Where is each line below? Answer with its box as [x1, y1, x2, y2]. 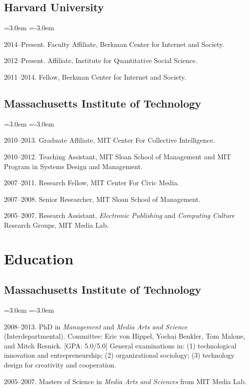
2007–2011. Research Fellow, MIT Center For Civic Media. [4, 177, 179, 188]
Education [4, 248, 74, 268]
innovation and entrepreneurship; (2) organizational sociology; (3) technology [4, 350, 235, 360]
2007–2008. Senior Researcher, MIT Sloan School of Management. [4, 194, 201, 204]
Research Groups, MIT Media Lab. [4, 219, 109, 230]
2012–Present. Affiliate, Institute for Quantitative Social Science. [4, 55, 198, 65]
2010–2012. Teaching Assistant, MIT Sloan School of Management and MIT [4, 151, 231, 161]
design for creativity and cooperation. [4, 360, 116, 370]
